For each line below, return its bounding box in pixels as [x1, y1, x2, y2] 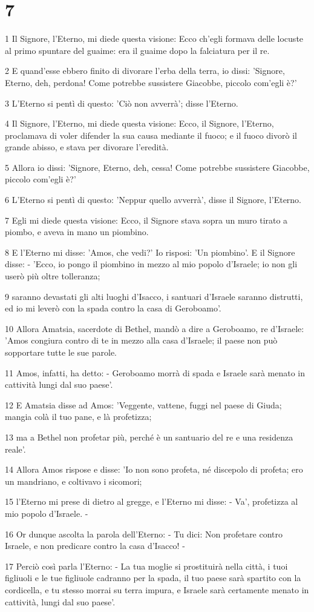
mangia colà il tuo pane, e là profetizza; [5, 410, 152, 423]
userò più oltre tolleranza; [5, 270, 100, 282]
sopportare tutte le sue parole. [5, 346, 117, 358]
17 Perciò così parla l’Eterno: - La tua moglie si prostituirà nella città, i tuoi [5, 559, 288, 572]
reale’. [5, 442, 26, 455]
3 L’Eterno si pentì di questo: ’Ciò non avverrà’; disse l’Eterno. [5, 96, 238, 109]
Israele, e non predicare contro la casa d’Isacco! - [5, 539, 185, 552]
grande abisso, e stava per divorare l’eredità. [5, 141, 169, 153]
